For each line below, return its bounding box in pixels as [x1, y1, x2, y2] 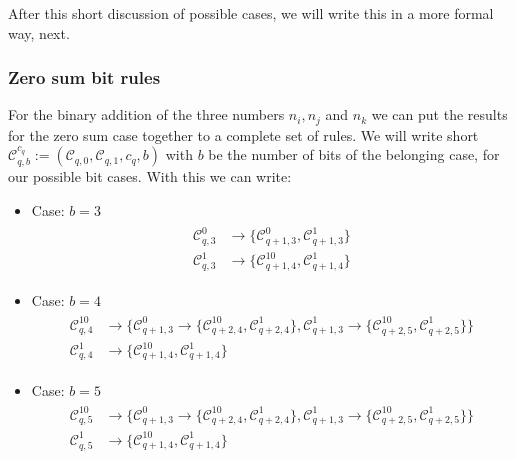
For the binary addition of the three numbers [8, 104, 285, 125]
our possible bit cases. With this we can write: [8, 166, 292, 187]
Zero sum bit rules [8, 65, 161, 90]
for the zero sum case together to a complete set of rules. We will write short [8, 124, 479, 145]
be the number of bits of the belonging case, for [208, 144, 500, 165]
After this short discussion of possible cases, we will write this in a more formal [8, 3, 494, 23]
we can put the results [371, 104, 508, 125]
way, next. [8, 22, 70, 43]
